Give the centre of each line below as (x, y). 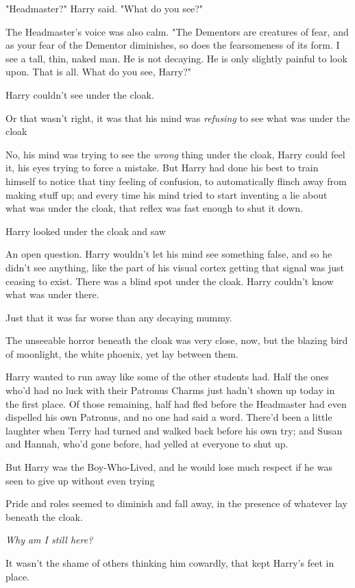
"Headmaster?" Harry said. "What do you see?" (105, 8)
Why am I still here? (49, 540)
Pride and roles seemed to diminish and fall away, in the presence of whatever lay (176, 503)
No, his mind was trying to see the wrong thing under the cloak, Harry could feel (175, 154)
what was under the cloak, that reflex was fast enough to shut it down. (154, 208)
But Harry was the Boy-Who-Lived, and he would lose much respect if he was (169, 467)
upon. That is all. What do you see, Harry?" (99, 72)
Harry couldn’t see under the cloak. (80, 94)
